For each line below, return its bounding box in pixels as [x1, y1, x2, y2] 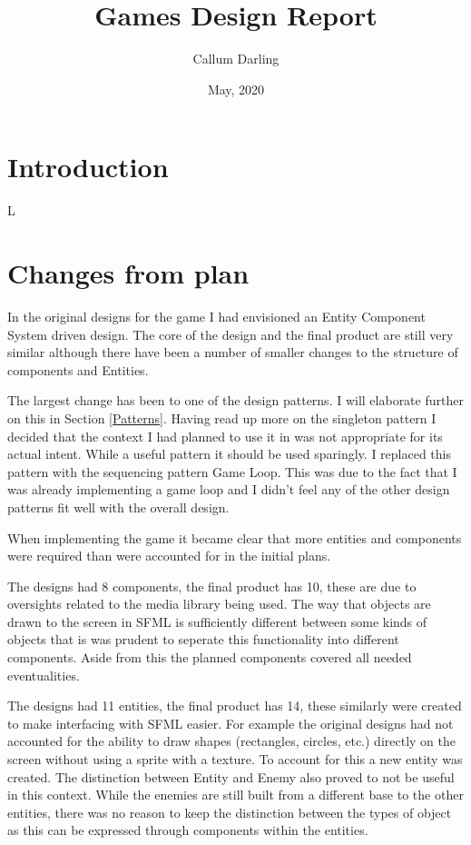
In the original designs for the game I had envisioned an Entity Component [7, 306, 426, 325]
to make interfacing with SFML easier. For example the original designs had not [7, 713, 454, 732]
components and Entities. [7, 360, 149, 379]
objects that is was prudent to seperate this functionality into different [7, 630, 399, 649]
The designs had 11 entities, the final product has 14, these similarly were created [7, 696, 462, 715]
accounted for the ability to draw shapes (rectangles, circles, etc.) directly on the [7, 731, 456, 751]
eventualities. [7, 665, 80, 684]
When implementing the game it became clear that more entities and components [7, 528, 462, 547]
